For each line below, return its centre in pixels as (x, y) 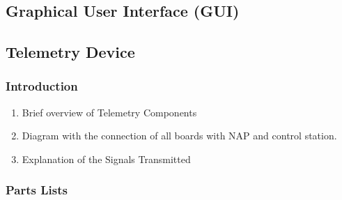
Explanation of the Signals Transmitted (106, 159)
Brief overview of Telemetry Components (109, 112)
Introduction (42, 86)
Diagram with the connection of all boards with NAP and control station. (179, 136)
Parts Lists (37, 190)
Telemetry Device (70, 52)
